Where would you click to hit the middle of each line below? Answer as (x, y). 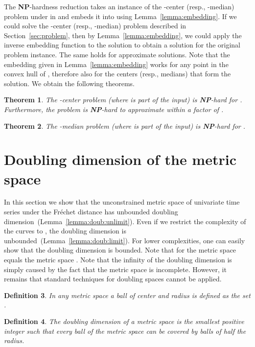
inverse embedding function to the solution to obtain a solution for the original (122, 45)
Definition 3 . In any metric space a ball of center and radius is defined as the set (127, 295)
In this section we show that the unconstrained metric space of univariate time (122, 202)
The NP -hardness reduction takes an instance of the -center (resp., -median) (119, 6)
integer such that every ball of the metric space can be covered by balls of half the (125, 331)
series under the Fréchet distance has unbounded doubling (91, 212)
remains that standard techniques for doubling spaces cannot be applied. (113, 279)
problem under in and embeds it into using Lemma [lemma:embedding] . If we (120, 16)
